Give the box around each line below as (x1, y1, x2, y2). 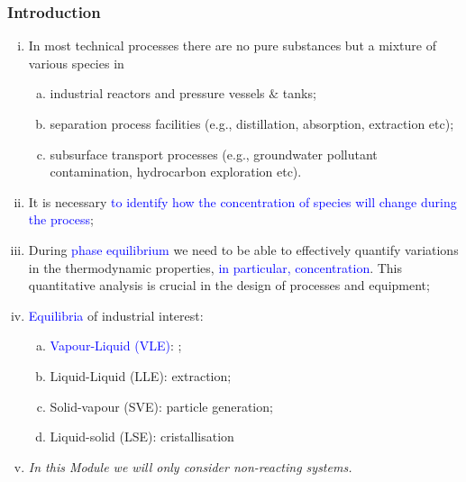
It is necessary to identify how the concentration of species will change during (28, 192, 457, 211)
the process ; (28, 210, 94, 229)
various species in (28, 53, 124, 72)
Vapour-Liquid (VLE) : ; (50, 336, 182, 355)
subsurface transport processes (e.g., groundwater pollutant (50, 144, 378, 163)
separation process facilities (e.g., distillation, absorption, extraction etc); (50, 114, 454, 132)
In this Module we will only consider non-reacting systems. (28, 457, 352, 476)
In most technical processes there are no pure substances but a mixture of (28, 36, 436, 55)
